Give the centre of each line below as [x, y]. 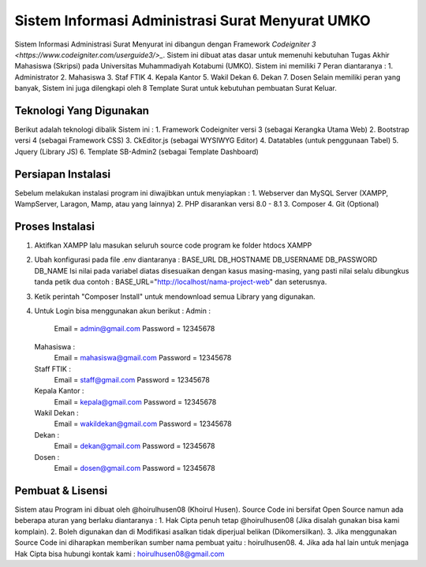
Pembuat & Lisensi [61, 490]
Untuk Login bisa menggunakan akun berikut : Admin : [122, 311]
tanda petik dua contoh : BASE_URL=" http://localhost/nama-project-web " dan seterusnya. [181, 282]
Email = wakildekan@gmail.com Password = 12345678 [143, 424]
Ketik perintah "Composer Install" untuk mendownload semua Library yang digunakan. [175, 297]
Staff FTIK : [52, 369]
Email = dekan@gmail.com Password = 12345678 [135, 446]
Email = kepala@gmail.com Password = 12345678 [135, 401]
